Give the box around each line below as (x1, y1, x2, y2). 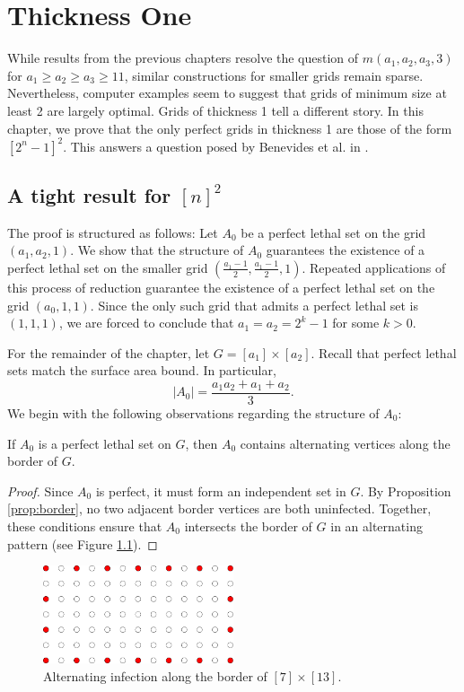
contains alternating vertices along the (240, 434, 451, 452)
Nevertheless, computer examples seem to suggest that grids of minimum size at (7, 83, 447, 102)
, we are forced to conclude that (58, 313, 234, 332)
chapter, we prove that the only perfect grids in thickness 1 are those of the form (7, 118, 452, 137)
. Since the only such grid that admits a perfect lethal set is (90, 295, 419, 314)
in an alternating (330, 516, 423, 535)
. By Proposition (360, 481, 451, 500)
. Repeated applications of (302, 258, 446, 276)
